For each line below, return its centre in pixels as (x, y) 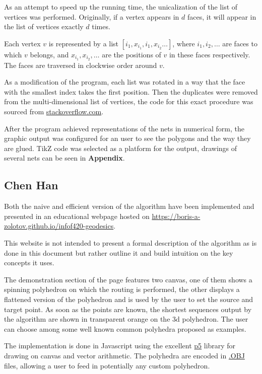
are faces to (240, 43)
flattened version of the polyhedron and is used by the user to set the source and (129, 299)
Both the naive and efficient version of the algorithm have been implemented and (129, 206)
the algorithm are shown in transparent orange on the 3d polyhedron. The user (126, 319)
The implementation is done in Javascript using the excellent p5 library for (120, 346)
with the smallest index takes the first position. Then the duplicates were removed (131, 91)
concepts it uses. (29, 263)
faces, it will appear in (222, 16)
